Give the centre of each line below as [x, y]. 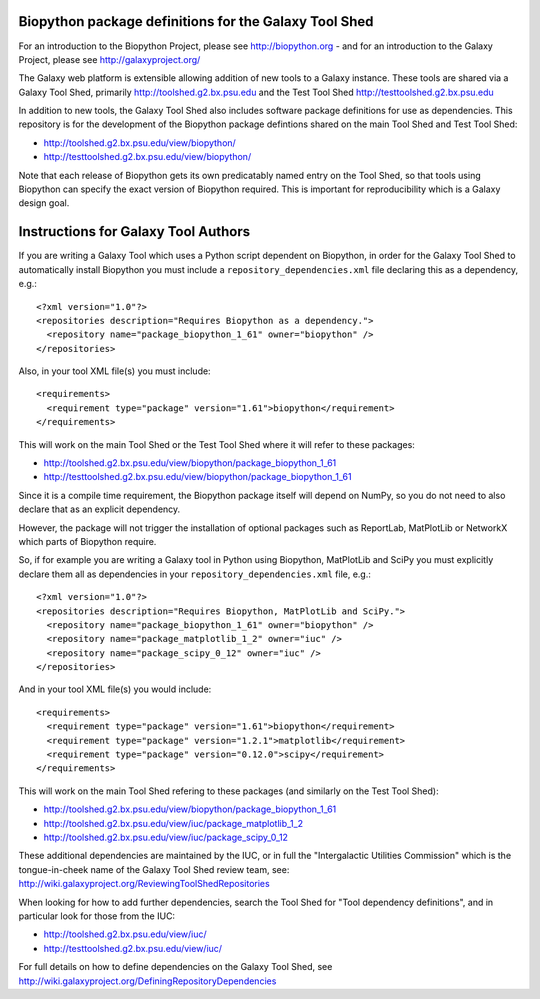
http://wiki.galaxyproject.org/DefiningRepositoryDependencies [147, 981]
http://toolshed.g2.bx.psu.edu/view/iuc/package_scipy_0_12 [166, 837]
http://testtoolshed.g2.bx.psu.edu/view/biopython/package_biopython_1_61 [197, 477]
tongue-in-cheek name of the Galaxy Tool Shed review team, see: [154, 869]
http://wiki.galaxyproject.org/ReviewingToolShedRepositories [144, 884]
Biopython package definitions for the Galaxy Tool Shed [196, 21]
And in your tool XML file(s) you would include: [115, 689]
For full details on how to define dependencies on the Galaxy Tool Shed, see [175, 967]
